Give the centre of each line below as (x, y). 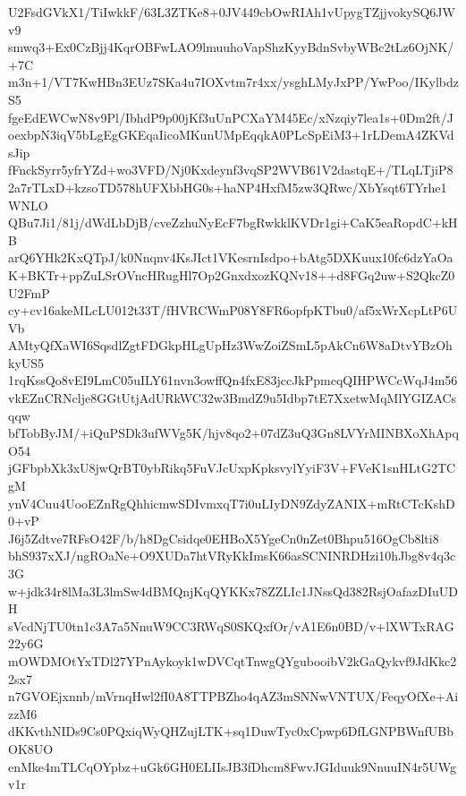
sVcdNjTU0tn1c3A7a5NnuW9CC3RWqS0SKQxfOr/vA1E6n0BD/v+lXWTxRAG (231, 625)
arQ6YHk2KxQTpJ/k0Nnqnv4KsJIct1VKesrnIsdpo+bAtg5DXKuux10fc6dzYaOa (231, 257)
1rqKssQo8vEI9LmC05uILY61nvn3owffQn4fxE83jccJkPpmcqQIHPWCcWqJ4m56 (233, 380)
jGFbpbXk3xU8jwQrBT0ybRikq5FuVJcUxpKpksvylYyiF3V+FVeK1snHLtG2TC (232, 468)
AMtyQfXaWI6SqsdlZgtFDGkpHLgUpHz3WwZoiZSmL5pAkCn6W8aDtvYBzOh (230, 345)
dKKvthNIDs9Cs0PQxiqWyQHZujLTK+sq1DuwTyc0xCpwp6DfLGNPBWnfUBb (231, 731)
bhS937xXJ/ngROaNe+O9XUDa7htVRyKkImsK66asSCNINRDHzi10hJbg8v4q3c (232, 556)
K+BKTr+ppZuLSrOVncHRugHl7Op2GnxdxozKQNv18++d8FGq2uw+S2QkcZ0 (232, 274)
